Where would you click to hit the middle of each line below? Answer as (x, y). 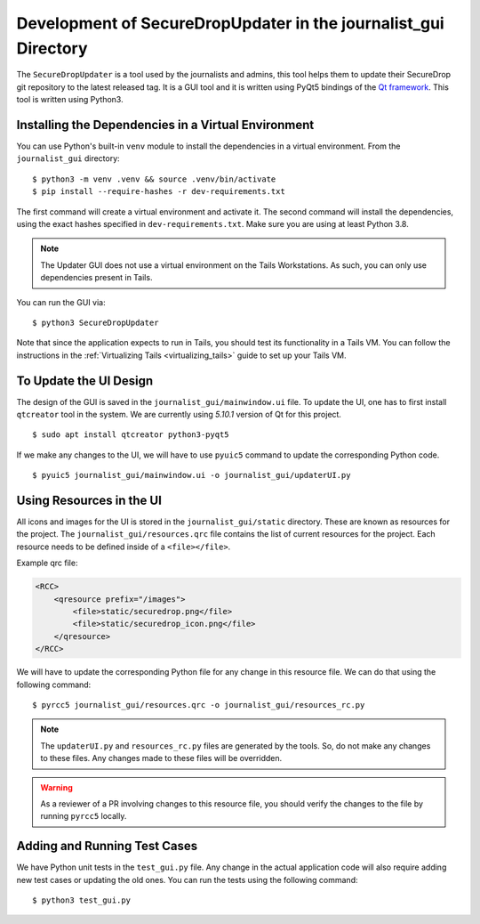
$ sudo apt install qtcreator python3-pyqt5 (131, 435)
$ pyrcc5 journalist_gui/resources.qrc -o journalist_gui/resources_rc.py (199, 705)
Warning (56, 787)
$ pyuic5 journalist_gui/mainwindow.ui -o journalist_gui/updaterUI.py (192, 475)
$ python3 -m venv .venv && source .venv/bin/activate (154, 179)
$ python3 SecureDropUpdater (96, 322)
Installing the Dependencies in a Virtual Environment (165, 125)
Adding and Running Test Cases (107, 846)
